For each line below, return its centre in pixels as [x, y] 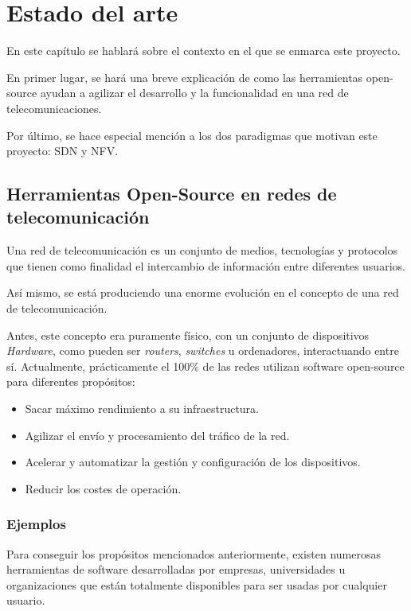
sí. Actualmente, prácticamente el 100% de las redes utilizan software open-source [205, 366]
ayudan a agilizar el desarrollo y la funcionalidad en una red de [194, 93]
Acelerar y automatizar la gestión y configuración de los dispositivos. [193, 462]
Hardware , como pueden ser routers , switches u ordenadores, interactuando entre [203, 350]
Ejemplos [36, 524]
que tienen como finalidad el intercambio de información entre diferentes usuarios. [206, 265]
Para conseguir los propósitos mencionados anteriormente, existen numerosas [194, 553]
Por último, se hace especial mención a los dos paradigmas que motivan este [192, 135]
